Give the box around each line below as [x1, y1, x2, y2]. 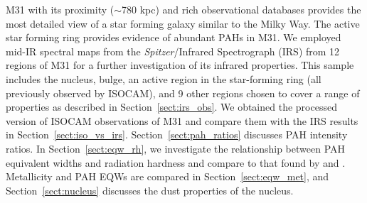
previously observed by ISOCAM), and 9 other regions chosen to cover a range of [6, 85, 360, 100]
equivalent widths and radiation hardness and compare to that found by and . [6, 155, 346, 170]
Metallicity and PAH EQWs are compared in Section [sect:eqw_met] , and [6, 169, 329, 184]
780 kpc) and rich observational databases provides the [122, 2, 361, 16]
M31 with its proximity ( [6, 2, 115, 16]
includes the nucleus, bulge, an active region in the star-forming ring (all [6, 71, 321, 86]
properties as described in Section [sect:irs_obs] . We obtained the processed [6, 99, 337, 114]
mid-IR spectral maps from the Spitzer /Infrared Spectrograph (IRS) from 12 [6, 43, 340, 58]
